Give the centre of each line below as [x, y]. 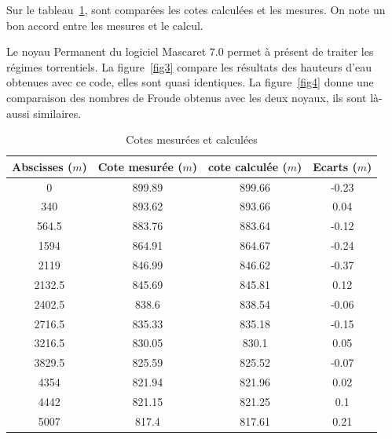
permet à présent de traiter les [300, 51]
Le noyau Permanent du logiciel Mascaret [106, 51]
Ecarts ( [335, 166]
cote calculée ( [248, 166]
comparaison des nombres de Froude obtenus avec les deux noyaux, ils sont [187, 97]
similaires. [57, 113]
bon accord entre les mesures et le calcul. [105, 25]
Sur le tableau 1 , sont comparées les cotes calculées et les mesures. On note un [196, 9]
